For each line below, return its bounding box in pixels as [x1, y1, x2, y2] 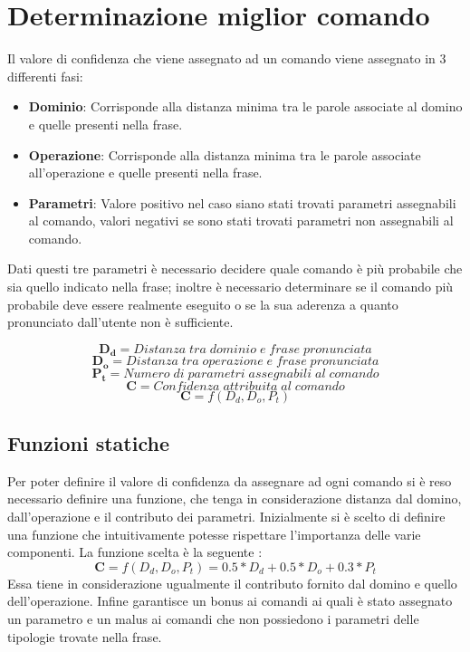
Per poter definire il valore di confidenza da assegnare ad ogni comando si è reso [7, 471, 452, 490]
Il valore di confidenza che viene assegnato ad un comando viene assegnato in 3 [7, 49, 446, 68]
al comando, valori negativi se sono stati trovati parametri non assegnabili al [28, 211, 454, 230]
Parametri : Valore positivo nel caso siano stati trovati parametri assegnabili [28, 193, 456, 212]
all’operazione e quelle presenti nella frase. [28, 163, 263, 182]
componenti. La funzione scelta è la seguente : [7, 542, 263, 561]
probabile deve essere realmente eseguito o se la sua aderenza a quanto [7, 294, 398, 313]
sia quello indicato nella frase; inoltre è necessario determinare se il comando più [7, 277, 454, 296]
